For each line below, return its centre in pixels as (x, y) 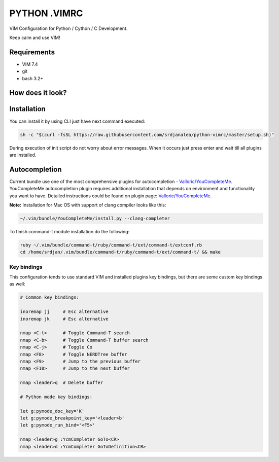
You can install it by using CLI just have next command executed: (77, 121)
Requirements (32, 52)
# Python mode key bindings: (56, 397)
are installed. (23, 155)
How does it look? (38, 93)
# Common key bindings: (50, 297)
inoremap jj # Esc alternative (64, 312)
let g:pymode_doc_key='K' (52, 411)
